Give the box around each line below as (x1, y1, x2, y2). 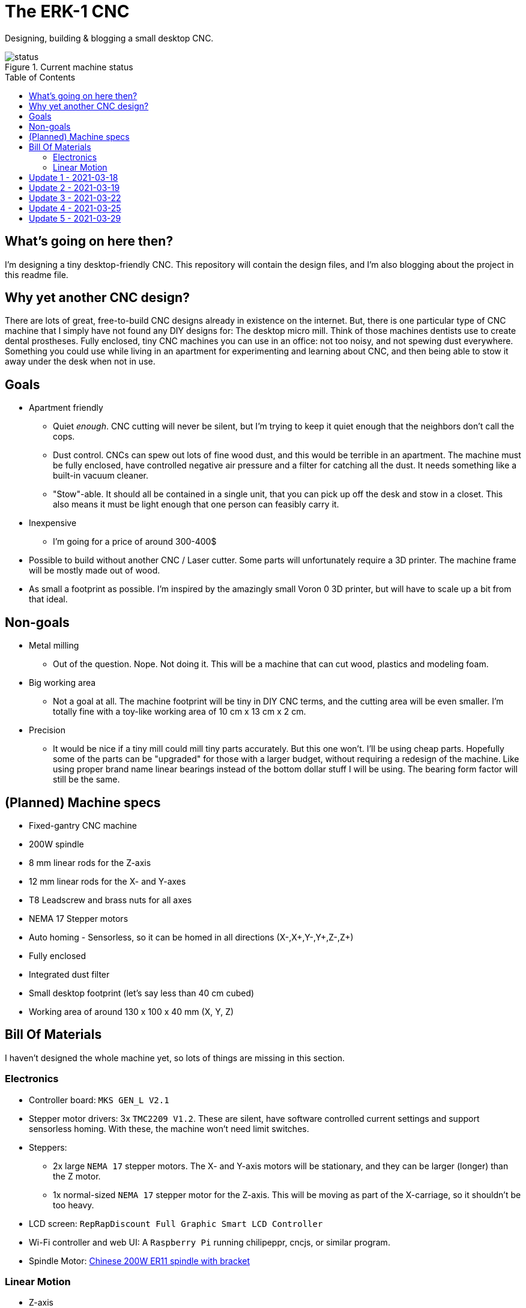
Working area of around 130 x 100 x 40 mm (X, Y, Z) (29, 1006, 234, 1017)
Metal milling (29, 640, 79, 651)
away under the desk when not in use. (5, 356, 156, 367)
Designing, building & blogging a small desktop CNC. (5, 32, 214, 43)
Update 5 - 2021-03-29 (29, 213, 121, 223)
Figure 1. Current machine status (5, 61, 133, 72)
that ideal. (29, 594, 68, 605)
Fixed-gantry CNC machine (29, 820, 137, 831)
